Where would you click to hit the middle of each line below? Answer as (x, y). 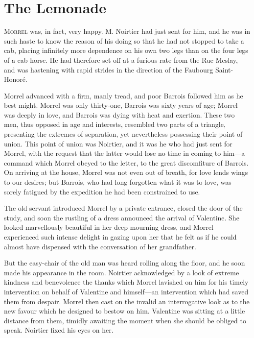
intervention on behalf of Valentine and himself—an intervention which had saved (126, 291)
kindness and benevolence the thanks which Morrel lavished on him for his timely (126, 282)
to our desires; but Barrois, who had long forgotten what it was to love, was (118, 182)
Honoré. (16, 79)
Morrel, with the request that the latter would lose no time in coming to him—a (125, 153)
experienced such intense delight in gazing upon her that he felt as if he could (120, 237)
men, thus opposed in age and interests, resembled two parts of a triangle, (115, 124)
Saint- (224, 69)
